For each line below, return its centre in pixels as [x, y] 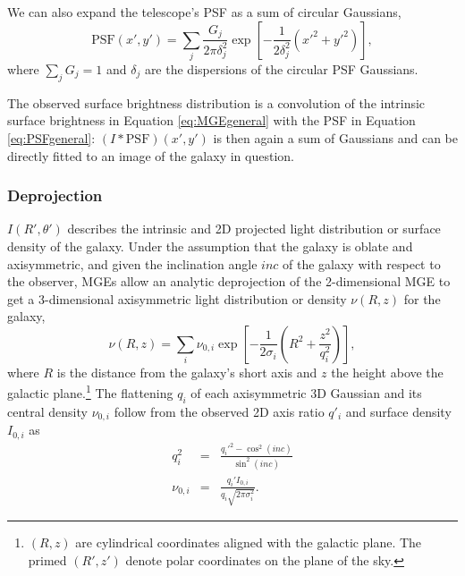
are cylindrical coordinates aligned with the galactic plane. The [249, 542]
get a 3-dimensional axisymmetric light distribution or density [177, 298]
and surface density [398, 411]
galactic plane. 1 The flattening [90, 392]
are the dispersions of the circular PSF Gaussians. [281, 68]
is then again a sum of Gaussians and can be [335, 137]
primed [47, 560]
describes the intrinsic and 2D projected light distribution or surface [254, 229]
